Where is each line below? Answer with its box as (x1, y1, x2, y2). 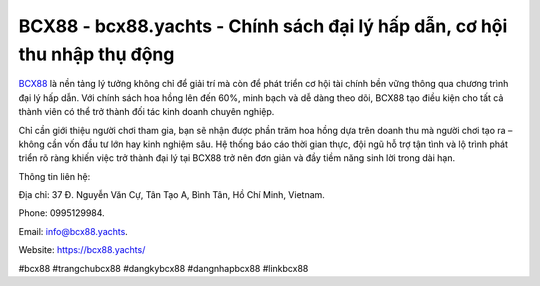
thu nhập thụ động (18, 43, 175, 65)
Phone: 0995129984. (18, 207, 105, 219)
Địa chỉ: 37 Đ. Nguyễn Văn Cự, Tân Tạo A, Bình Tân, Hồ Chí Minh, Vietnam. (18, 189, 325, 201)
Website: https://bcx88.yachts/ (18, 244, 146, 256)
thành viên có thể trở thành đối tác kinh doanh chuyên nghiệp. (18, 106, 275, 118)
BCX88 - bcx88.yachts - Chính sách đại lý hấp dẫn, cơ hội (18, 15, 508, 37)
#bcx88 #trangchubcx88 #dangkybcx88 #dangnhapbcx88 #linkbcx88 (18, 262, 309, 274)
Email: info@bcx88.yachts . (18, 225, 129, 237)
